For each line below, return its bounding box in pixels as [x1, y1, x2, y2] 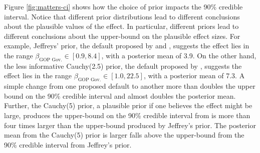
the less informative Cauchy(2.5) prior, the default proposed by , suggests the [4, 60, 242, 71]
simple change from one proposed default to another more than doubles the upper [4, 81, 255, 91]
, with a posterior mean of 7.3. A [143, 70, 245, 81]
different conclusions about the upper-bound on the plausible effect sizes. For [4, 30, 240, 41]
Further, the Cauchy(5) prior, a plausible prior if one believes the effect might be [4, 100, 252, 111]
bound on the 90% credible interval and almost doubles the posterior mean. [4, 90, 236, 101]
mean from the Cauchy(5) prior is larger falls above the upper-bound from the [4, 130, 244, 140]
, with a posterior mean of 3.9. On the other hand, [101, 50, 256, 60]
